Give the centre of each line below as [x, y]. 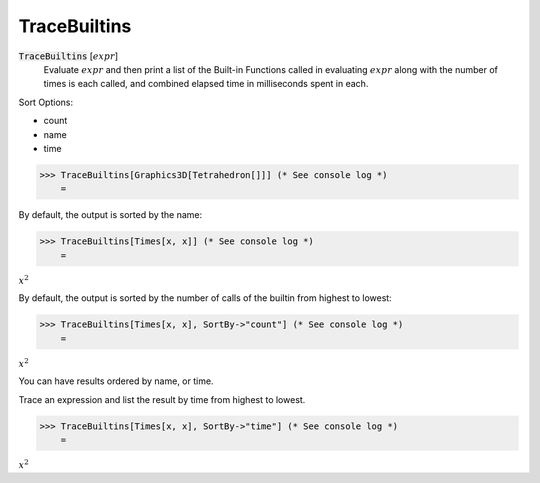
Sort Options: [46, 102]
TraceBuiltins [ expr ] [68, 56]
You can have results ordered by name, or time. [116, 381]
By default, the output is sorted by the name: [110, 215]
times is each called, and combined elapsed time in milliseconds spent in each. [206, 84]
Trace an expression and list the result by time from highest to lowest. [162, 399]
